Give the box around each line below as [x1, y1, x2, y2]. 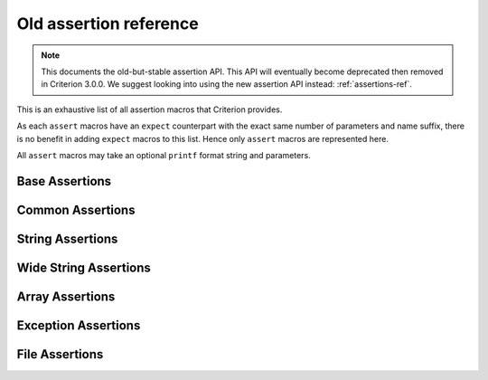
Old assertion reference [16, 14, 199, 33]
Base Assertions [16, 173, 112, 189]
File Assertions [16, 347, 104, 362]
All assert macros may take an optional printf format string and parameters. [16, 149, 311, 160]
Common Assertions [16, 202, 136, 217]
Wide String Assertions [16, 260, 151, 275]
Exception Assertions [16, 318, 141, 333]
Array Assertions [16, 289, 116, 304]
